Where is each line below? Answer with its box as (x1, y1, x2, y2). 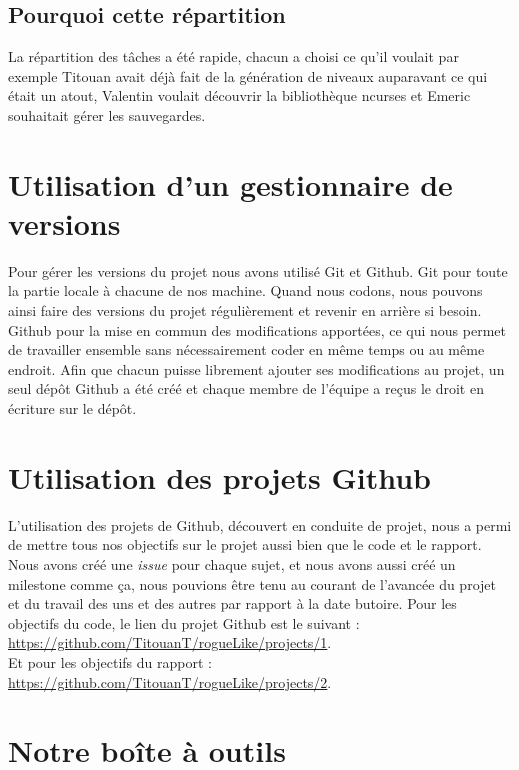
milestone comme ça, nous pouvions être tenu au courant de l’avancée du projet (8, 573, 496, 594)
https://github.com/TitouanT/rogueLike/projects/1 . (8, 632, 332, 653)
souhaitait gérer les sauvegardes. (8, 104, 206, 125)
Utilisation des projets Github (8, 456, 431, 497)
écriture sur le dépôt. (8, 398, 137, 419)
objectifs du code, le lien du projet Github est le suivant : (8, 612, 360, 633)
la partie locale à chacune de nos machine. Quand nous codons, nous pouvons (8, 280, 483, 301)
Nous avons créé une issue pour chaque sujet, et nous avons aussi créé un (8, 553, 456, 574)
